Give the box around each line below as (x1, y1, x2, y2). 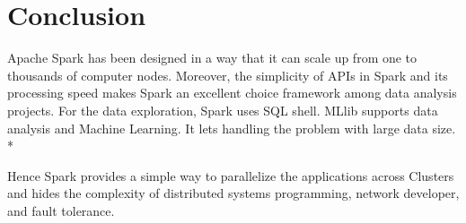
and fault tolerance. (7, 201, 115, 219)
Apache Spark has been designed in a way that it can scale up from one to (7, 48, 418, 67)
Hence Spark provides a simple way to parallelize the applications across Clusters (7, 166, 454, 184)
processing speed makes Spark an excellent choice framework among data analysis (7, 83, 457, 102)
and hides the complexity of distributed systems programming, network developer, (7, 184, 460, 202)
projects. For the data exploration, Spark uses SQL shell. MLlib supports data (7, 100, 438, 119)
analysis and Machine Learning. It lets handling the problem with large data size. (7, 118, 456, 137)
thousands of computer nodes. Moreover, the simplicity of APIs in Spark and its (7, 65, 448, 84)
